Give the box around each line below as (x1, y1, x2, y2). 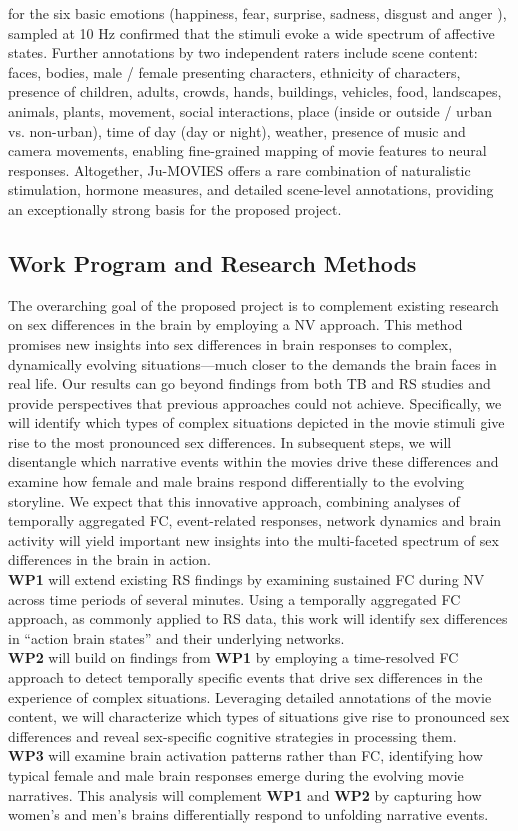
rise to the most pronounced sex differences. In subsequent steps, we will (8, 431, 452, 452)
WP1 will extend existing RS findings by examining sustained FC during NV (8, 569, 485, 590)
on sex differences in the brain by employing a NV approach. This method (8, 314, 463, 335)
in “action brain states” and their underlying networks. (8, 627, 345, 648)
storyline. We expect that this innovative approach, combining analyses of (8, 490, 460, 511)
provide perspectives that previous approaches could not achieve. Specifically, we (8, 392, 502, 413)
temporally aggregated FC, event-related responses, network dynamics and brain (8, 510, 502, 531)
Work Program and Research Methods (8, 247, 417, 278)
